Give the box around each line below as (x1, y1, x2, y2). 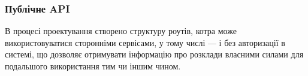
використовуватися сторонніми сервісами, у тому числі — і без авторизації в (5, 36, 285, 48)
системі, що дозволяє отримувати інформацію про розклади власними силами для (5, 48, 304, 60)
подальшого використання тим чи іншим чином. (5, 60, 181, 72)
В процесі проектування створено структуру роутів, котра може (5, 25, 237, 37)
